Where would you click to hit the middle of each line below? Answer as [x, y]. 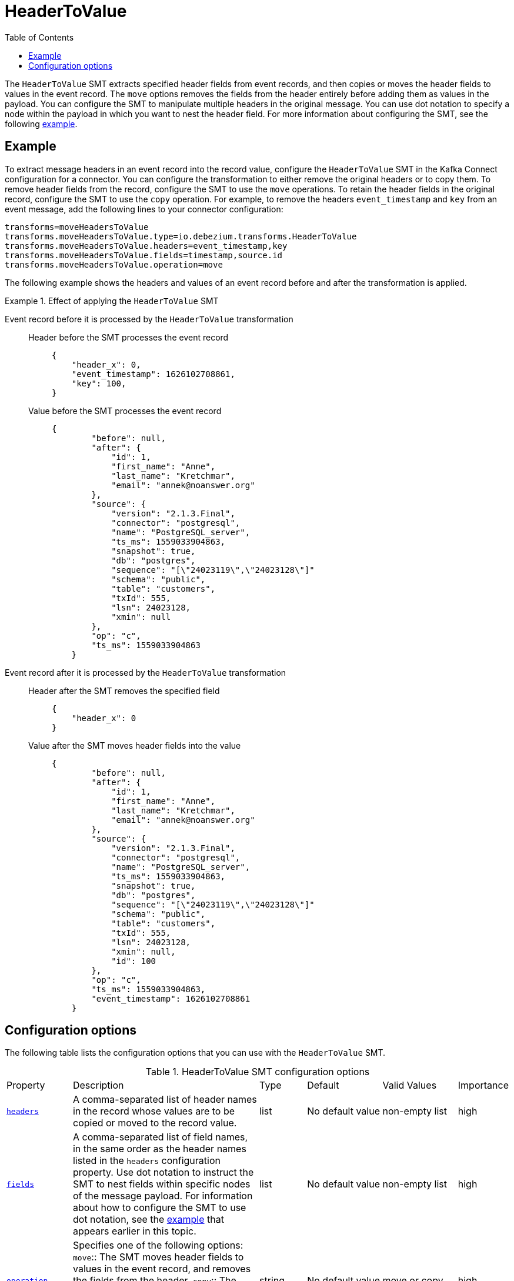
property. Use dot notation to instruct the [163, 1172]
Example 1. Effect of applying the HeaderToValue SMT [112, 301]
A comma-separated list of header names [165, 1100]
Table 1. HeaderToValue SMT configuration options [258, 1072]
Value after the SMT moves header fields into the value [135, 745]
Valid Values [410, 1085]
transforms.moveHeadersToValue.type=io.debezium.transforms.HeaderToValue [181, 236]
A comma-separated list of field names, [160, 1137]
